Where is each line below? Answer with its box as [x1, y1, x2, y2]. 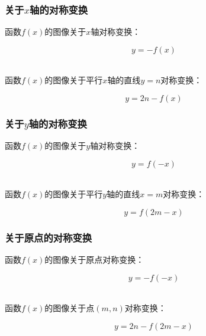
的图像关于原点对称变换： [44, 253, 144, 266]
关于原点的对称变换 [5, 230, 92, 244]
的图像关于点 [44, 302, 95, 314]
